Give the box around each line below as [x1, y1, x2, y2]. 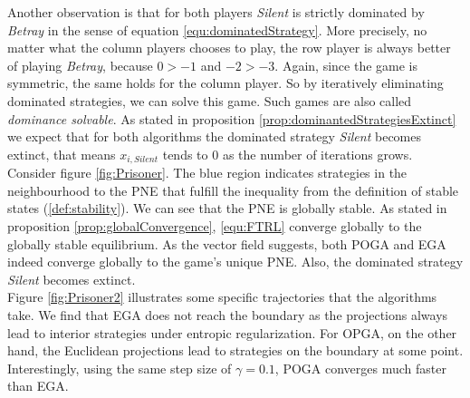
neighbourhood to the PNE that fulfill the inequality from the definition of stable [7, 180, 459, 199]
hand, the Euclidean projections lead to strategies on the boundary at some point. [7, 341, 464, 360]
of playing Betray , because [7, 55, 153, 74]
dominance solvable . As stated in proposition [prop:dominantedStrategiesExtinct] [7, 109, 456, 128]
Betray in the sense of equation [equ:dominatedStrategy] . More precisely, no [7, 20, 427, 39]
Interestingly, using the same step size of [7, 358, 232, 377]
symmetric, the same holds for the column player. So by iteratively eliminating [7, 73, 444, 92]
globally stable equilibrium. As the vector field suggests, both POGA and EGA [7, 234, 446, 253]
